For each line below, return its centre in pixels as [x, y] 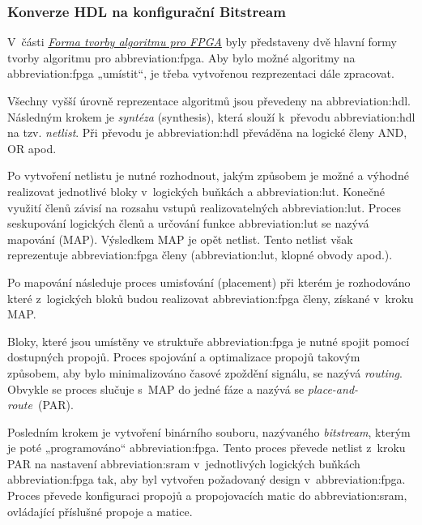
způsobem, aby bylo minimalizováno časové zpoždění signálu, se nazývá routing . [205, 372]
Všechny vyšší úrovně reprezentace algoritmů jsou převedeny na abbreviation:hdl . [209, 100]
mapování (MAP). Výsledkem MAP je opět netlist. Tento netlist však [180, 239]
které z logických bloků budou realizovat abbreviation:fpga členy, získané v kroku [211, 298]
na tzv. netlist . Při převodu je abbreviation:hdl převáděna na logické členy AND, [207, 132]
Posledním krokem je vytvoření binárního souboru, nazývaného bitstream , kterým [209, 431]
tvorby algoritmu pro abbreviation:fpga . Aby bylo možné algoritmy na [181, 57]
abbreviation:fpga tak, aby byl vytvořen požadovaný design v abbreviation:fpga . [207, 479]
